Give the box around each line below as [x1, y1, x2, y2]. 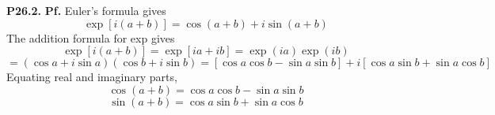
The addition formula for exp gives [6, 29, 175, 46]
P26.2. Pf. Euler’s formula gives [6, 2, 166, 18]
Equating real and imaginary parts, [6, 69, 177, 85]
